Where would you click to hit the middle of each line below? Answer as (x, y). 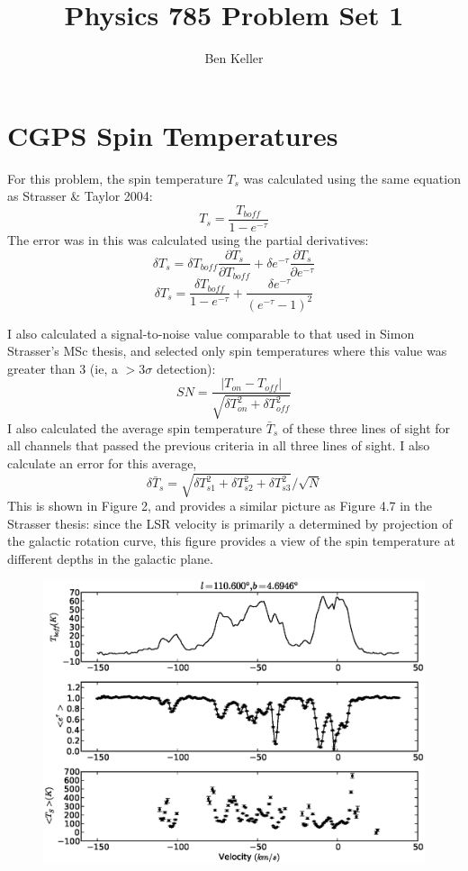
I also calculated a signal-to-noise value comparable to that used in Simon (211, 333)
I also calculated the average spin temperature (135, 427)
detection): (186, 368)
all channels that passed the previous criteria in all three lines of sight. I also (219, 445)
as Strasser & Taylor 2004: (80, 196)
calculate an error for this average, (102, 463)
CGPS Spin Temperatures (173, 135)
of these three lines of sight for (366, 427)
